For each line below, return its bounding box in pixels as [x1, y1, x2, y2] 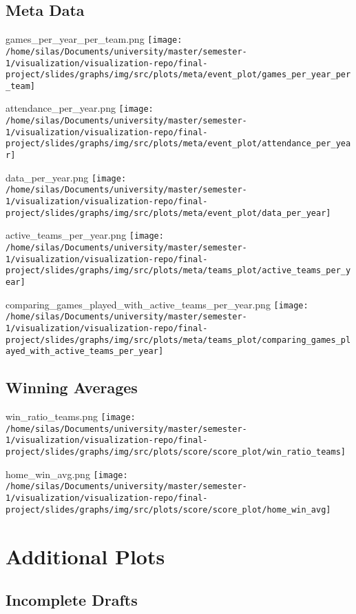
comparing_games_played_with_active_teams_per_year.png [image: [6, 297, 308, 311]
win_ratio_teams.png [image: [6, 409, 136, 424]
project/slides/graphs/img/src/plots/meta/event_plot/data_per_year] [6, 208, 331, 218]
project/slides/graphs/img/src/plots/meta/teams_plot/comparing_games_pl [6, 335, 351, 345]
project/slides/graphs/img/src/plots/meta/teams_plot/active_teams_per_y [6, 266, 351, 276]
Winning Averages [6, 377, 138, 398]
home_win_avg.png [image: [6, 466, 128, 481]
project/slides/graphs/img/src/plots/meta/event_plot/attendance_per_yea [6, 139, 351, 149]
